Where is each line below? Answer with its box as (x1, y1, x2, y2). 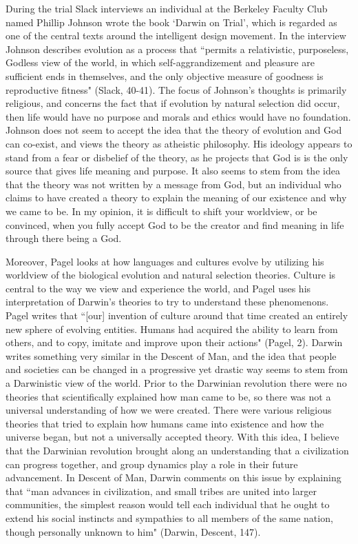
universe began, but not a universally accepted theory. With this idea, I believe (6, 430, 339, 444)
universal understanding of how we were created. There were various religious (6, 403, 332, 417)
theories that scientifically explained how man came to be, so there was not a (6, 389, 331, 403)
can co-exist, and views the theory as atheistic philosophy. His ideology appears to (6, 136, 352, 150)
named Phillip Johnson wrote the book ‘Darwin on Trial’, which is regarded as (6, 14, 337, 29)
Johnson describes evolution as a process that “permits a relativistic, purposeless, (6, 41, 349, 56)
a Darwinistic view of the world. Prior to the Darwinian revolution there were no (6, 376, 347, 390)
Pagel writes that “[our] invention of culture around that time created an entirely (6, 308, 348, 323)
